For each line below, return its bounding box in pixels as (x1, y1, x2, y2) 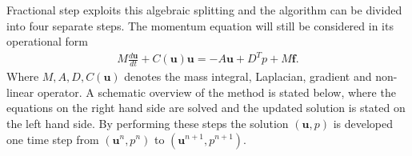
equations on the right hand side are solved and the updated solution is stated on (6, 99, 406, 116)
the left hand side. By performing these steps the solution (6, 114, 289, 131)
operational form (6, 33, 88, 50)
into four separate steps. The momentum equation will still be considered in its (6, 17, 394, 34)
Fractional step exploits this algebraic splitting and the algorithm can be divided (6, 2, 402, 18)
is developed (333, 114, 393, 131)
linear (6, 83, 34, 100)
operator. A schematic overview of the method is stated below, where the (37, 83, 396, 100)
